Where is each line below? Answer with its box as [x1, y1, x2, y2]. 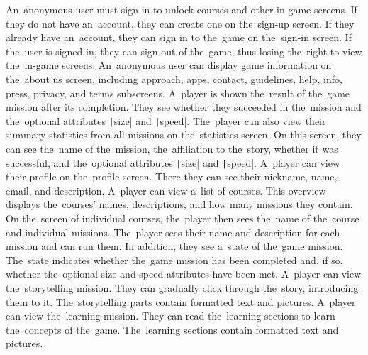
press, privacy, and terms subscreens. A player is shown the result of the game [6, 85, 350, 100]
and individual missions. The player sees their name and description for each [6, 224, 340, 239]
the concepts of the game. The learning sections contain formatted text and [6, 322, 339, 337]
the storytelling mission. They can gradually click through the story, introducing [6, 280, 359, 295]
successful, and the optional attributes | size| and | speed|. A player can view [6, 155, 340, 170]
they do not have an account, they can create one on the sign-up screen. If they [6, 16, 355, 31]
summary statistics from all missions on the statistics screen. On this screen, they [6, 127, 362, 142]
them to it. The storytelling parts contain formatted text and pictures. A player [6, 294, 356, 309]
